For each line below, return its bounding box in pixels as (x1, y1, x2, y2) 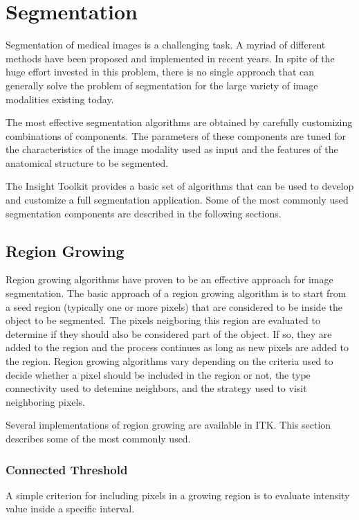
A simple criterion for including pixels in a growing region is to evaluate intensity (6, 487, 350, 502)
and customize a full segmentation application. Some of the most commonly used (6, 192, 349, 207)
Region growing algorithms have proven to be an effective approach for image (6, 272, 333, 287)
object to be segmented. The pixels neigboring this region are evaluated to (6, 313, 320, 328)
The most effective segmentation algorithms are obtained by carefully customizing (6, 115, 353, 129)
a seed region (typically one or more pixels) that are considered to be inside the (6, 299, 342, 314)
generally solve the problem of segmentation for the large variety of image (6, 78, 318, 92)
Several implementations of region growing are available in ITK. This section (6, 418, 331, 432)
